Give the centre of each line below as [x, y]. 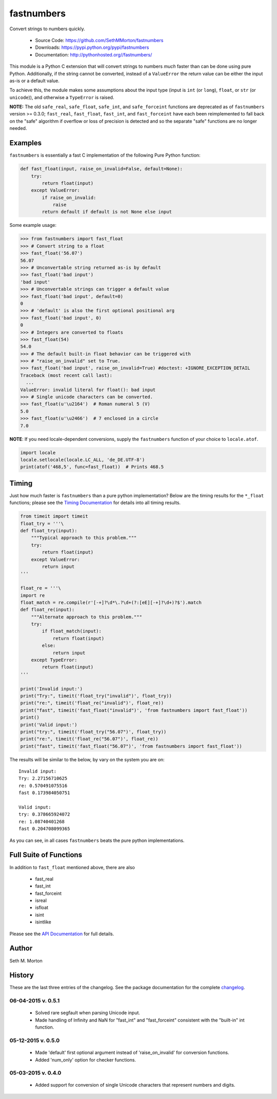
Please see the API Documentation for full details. [62, 934]
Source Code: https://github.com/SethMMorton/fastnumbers [99, 40]
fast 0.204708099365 [44, 829]
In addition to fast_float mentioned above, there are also [72, 867]
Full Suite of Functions [46, 855]
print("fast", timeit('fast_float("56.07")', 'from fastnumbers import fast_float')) [131, 746]
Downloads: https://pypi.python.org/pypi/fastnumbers [92, 47]
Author [21, 948]
